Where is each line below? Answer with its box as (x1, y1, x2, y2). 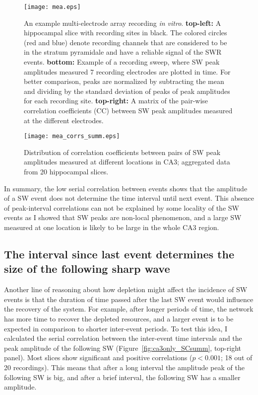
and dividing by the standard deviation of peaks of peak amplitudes (24, 85, 230, 96)
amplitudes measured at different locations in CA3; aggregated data (24, 157, 230, 167)
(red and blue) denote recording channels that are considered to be (24, 37, 227, 47)
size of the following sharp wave (4, 261, 170, 276)
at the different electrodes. (24, 115, 104, 125)
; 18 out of (221, 352, 253, 363)
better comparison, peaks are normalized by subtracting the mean (24, 76, 224, 86)
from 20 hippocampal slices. (24, 166, 109, 177)
